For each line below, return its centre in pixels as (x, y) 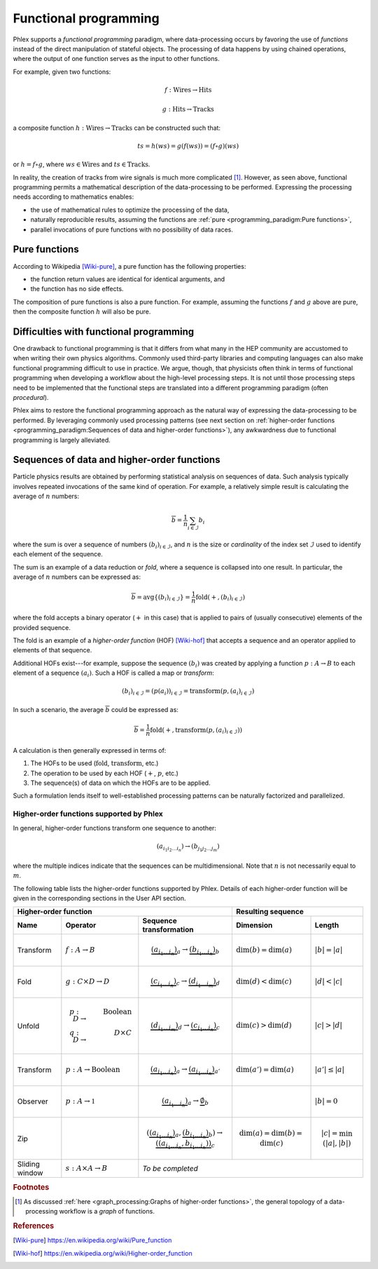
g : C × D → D (87, 982)
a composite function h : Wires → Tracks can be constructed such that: (117, 128)
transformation (168, 929)
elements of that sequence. (52, 650)
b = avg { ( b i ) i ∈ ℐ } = (161, 598)
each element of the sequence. (58, 554)
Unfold (28, 1026)
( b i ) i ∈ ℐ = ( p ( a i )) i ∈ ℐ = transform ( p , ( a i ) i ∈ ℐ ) (188, 692)
